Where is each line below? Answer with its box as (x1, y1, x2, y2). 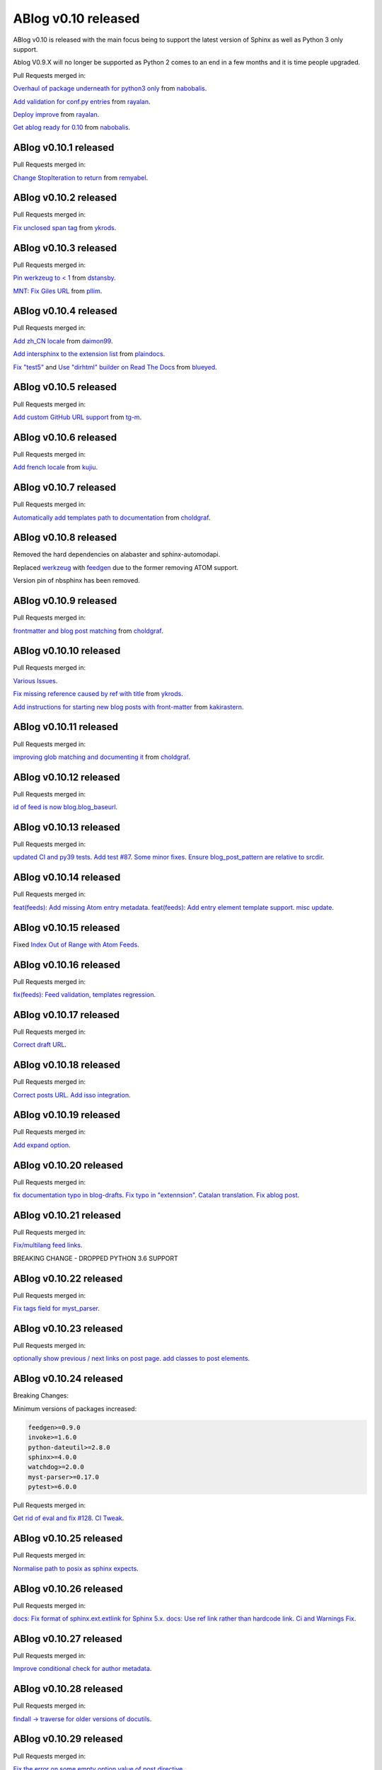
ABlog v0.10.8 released (13, 532, 117, 544)
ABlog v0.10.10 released (13, 645, 121, 657)
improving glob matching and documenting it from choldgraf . (13, 753, 191, 761)
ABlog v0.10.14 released (13, 872, 121, 884)
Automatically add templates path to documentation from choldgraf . (13, 513, 211, 522)
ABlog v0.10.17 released (13, 1009, 120, 1021)
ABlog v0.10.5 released (13, 381, 117, 393)
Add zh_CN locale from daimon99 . (13, 336, 113, 345)
